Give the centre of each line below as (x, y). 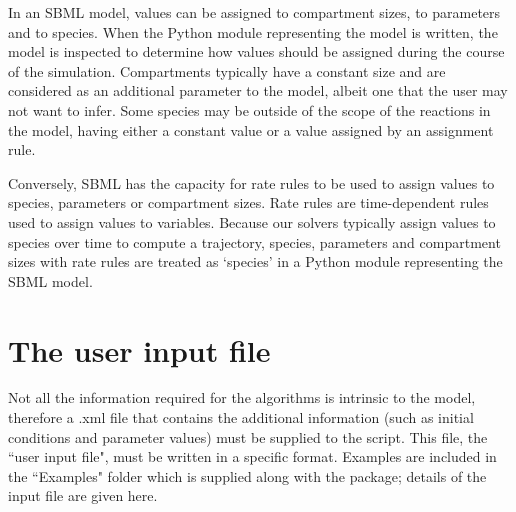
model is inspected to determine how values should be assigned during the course (256, 51)
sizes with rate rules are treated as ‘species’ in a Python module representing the (255, 261)
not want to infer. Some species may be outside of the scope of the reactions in (249, 109)
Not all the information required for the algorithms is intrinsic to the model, (242, 397)
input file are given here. (83, 495)
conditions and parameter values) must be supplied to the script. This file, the (248, 436)
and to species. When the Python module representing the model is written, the (253, 31)
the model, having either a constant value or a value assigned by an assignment (251, 129)
